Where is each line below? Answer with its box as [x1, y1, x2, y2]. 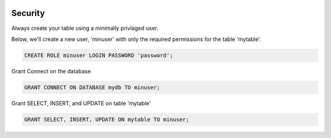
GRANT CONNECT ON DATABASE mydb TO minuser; [24, 84, 161, 91]
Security [11, 8, 45, 18]
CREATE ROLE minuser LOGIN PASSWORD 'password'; [24, 52, 173, 59]
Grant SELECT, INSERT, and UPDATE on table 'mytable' [11, 100, 151, 107]
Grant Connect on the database [11, 67, 91, 74]
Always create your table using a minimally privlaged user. [11, 24, 159, 32]
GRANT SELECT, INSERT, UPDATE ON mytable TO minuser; [24, 116, 189, 123]
